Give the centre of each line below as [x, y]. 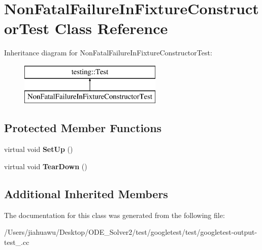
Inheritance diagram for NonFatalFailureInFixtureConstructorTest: [108, 53]
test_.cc [17, 242]
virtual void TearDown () [46, 166]
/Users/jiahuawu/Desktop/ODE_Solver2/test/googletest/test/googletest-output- [131, 232]
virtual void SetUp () [39, 149]
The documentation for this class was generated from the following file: [114, 215]
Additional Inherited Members [86, 193]
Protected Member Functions [83, 128]
